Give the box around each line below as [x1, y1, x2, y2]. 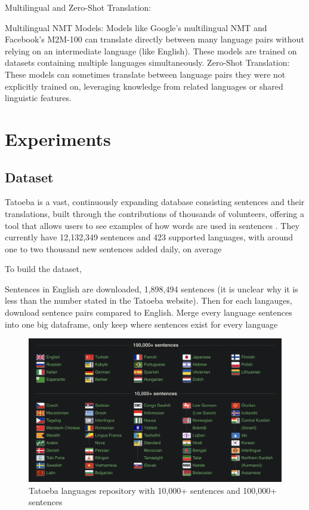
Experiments [5, 126, 111, 151]
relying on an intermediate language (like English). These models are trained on [5, 44, 297, 57]
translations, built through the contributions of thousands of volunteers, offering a [5, 207, 305, 219]
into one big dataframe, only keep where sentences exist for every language [5, 317, 278, 330]
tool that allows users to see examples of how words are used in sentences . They [5, 219, 299, 231]
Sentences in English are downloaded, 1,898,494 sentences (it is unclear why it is [5, 282, 298, 295]
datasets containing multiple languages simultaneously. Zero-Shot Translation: [5, 56, 290, 69]
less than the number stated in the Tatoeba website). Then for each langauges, [5, 294, 292, 307]
